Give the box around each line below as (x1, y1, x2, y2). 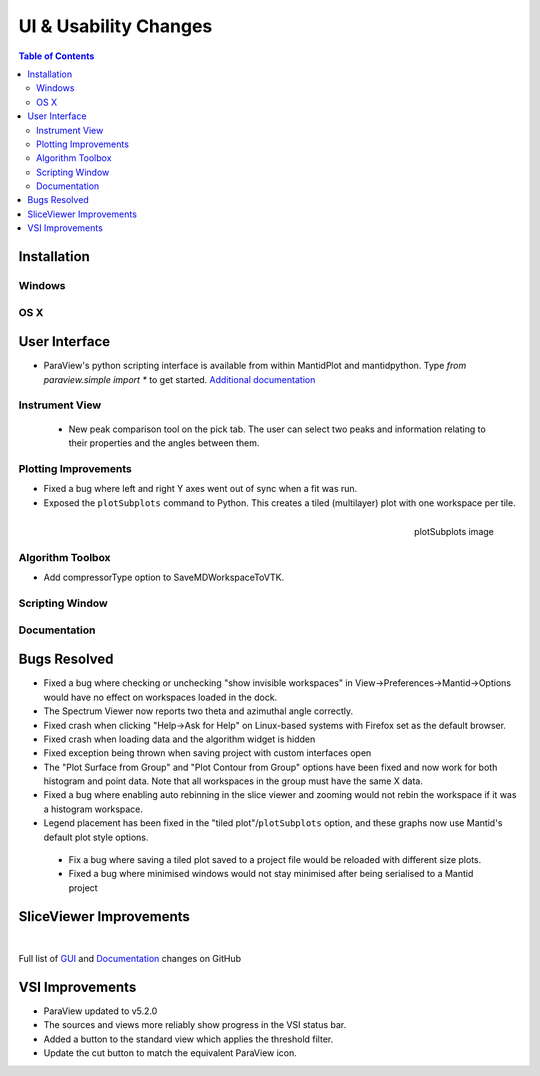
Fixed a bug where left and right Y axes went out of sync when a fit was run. (43, 483, 358, 495)
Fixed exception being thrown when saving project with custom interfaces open (43, 747, 372, 759)
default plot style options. (43, 831, 149, 843)
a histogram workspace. (43, 803, 144, 815)
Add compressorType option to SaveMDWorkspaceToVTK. (43, 571, 285, 584)
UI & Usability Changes (18, 15, 213, 37)
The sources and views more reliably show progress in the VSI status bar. (43, 1019, 347, 1031)
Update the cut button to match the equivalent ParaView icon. (43, 1047, 297, 1059)
